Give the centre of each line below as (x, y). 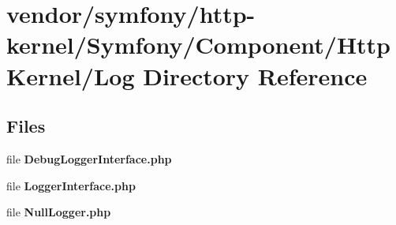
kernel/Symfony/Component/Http (199, 45)
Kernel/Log (71, 75)
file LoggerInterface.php (71, 185)
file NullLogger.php (59, 212)
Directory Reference (255, 75)
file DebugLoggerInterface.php (89, 158)
